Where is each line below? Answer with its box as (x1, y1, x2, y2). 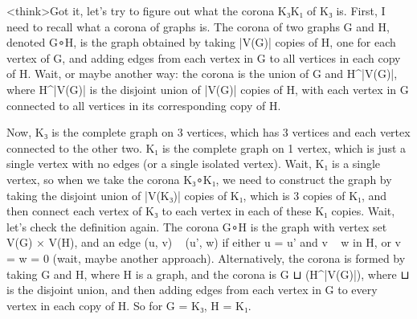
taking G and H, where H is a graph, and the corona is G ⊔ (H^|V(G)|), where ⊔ (6, 265, 410, 282)
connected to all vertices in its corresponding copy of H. (6, 96, 281, 113)
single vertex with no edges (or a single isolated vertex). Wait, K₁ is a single (6, 155, 381, 172)
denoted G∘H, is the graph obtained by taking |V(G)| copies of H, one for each (6, 34, 396, 51)
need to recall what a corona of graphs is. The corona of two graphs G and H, (6, 18, 390, 35)
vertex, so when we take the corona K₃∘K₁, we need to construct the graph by (6, 170, 392, 187)
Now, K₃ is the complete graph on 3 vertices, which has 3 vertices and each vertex (6, 124, 411, 141)
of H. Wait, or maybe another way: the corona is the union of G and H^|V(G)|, (6, 65, 398, 82)
